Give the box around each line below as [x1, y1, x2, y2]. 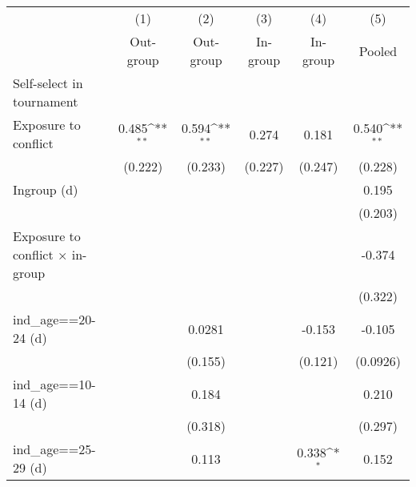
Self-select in [13, 74, 83, 92]
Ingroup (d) [13, 180, 78, 199]
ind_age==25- [13, 440, 96, 458]
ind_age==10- [13, 375, 96, 393]
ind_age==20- [13, 310, 96, 328]
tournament [13, 92, 78, 111]
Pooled [358, 41, 398, 60]
